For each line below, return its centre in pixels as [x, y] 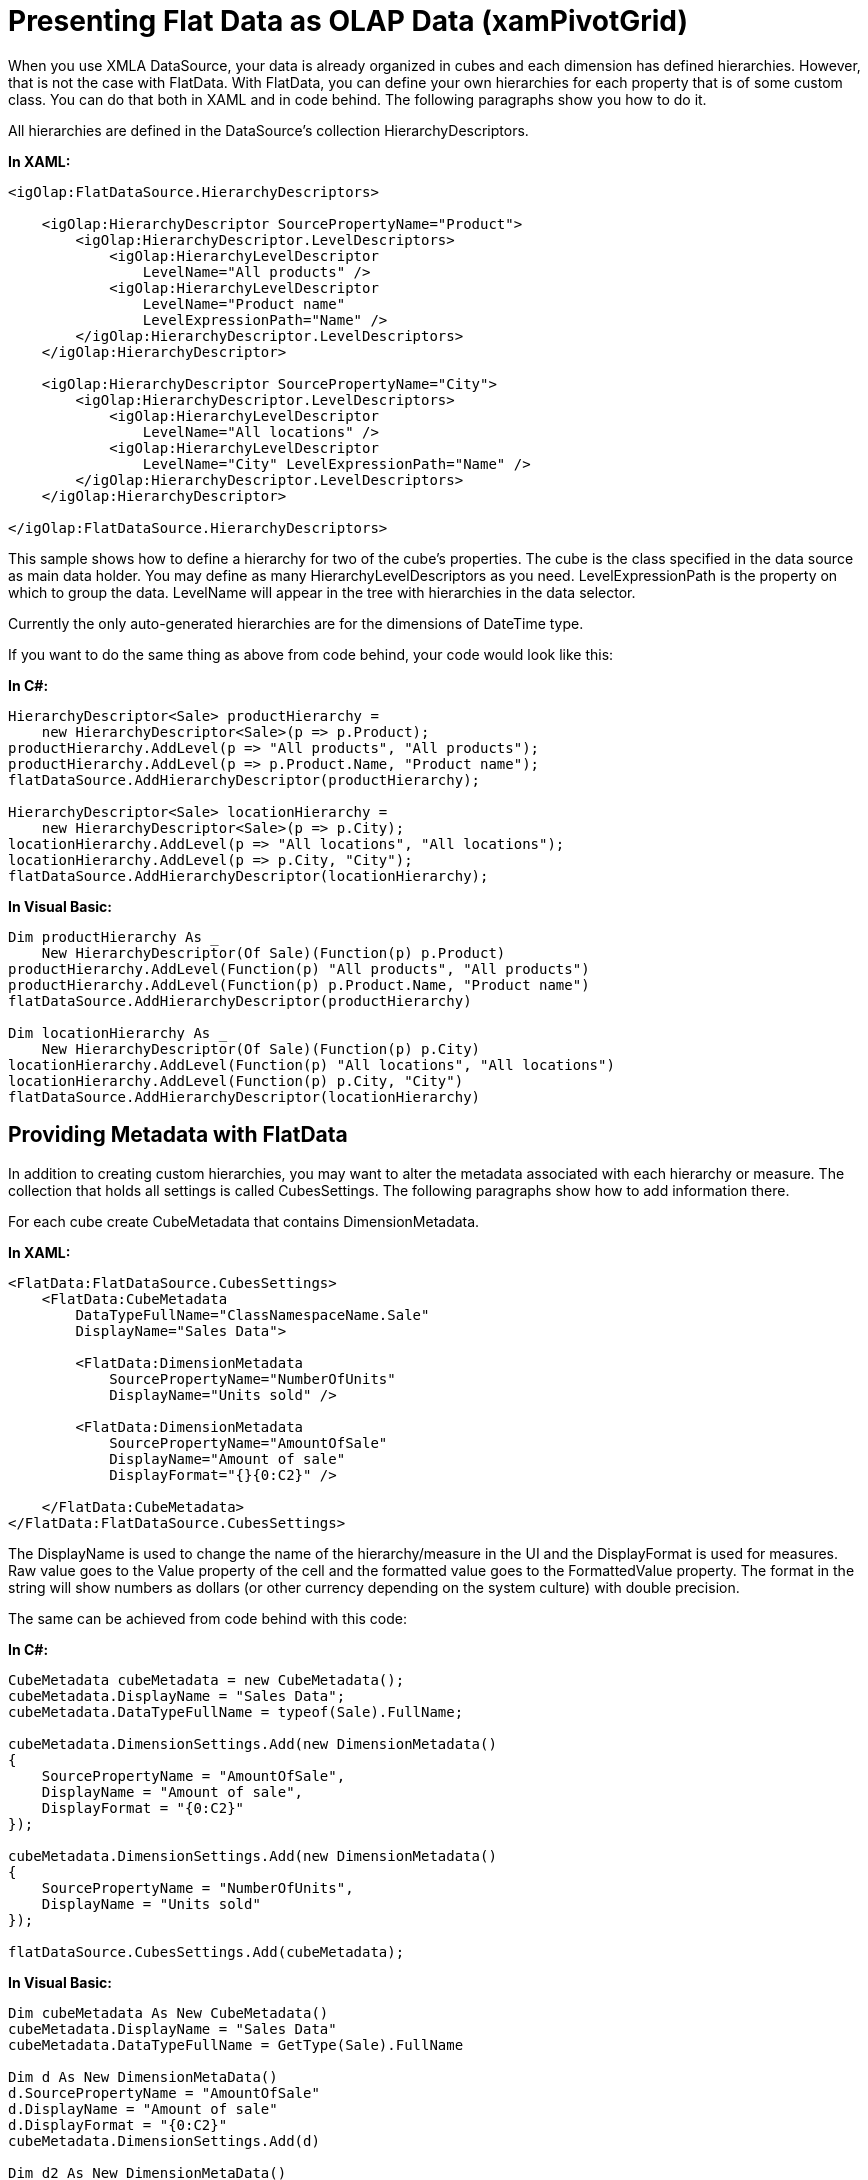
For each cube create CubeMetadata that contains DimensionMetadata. [244, 1221]
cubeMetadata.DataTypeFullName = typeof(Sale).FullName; [236, 1711]
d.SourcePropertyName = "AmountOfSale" [164, 2092]
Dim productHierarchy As [105, 936]
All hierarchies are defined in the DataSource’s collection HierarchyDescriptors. [268, 130]
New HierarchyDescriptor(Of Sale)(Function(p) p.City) [261, 1048]
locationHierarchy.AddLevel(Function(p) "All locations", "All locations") [311, 1064]
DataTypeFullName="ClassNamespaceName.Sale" [252, 1314]
